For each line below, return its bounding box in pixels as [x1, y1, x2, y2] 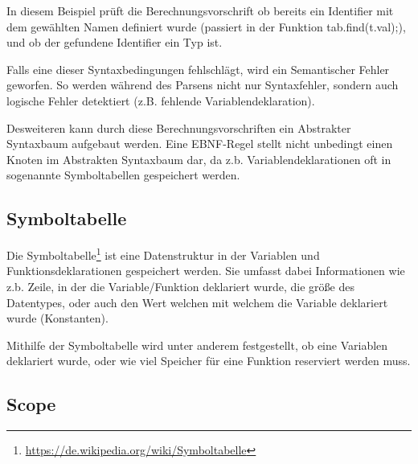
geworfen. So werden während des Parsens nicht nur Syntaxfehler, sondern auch [6, 76, 399, 93]
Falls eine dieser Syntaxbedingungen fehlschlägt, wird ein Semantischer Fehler [6, 60, 390, 77]
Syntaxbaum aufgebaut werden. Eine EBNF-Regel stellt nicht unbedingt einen [6, 135, 393, 152]
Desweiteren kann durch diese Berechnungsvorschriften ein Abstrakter [6, 119, 351, 136]
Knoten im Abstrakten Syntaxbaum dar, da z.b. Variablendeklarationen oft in [6, 150, 391, 167]
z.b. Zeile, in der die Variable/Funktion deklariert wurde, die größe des [6, 277, 354, 294]
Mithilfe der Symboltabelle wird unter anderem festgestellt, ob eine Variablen [6, 336, 388, 353]
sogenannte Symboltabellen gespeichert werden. [6, 166, 240, 183]
